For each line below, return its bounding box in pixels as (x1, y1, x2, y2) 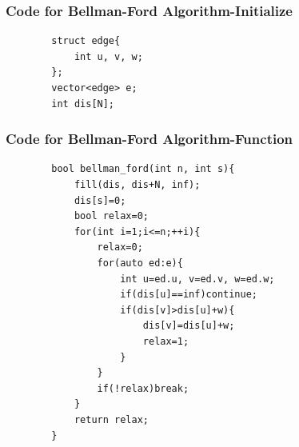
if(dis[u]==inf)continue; (120, 289, 257, 301)
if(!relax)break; (97, 382, 189, 394)
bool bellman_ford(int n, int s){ (51, 163, 235, 175)
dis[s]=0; (74, 194, 126, 206)
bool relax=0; (74, 210, 149, 222)
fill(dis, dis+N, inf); (74, 179, 201, 190)
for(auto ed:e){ (97, 257, 183, 269)
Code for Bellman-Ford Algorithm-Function (6, 129, 293, 149)
